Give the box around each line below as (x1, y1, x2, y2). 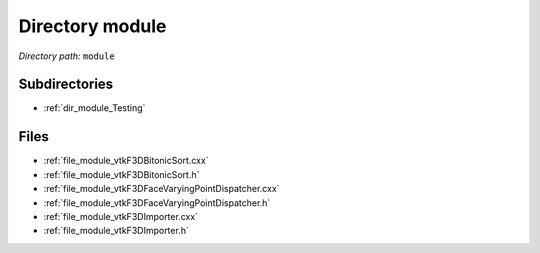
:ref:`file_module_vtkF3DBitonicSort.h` (43, 168, 200, 180)
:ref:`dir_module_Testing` (43, 102, 146, 114)
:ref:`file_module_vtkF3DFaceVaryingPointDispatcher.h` (43, 196, 271, 209)
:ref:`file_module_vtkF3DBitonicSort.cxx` (43, 155, 209, 167)
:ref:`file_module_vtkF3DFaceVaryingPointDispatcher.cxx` (43, 183, 280, 195)
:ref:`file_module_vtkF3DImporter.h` (43, 225, 189, 237)
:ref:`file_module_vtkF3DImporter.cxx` (43, 210, 199, 222)
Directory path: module (18, 50, 115, 62)
